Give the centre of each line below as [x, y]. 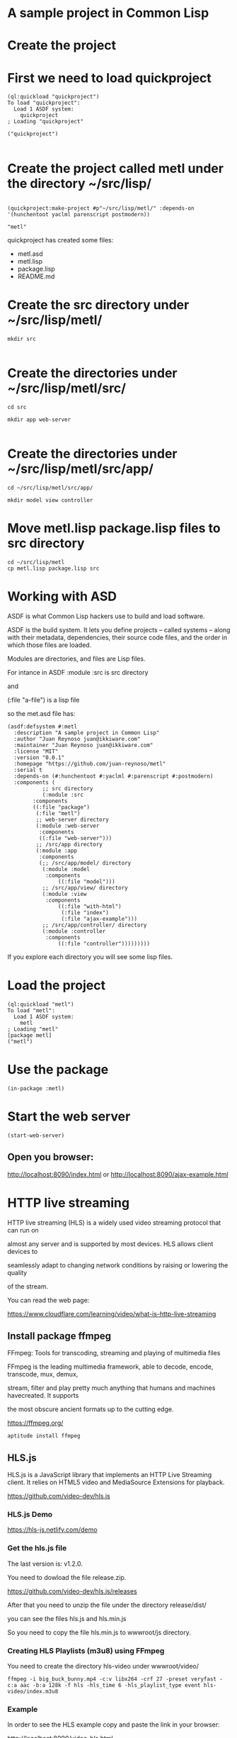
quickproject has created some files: [60, 240]
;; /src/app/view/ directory [85, 887]
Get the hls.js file [37, 1548]
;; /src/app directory [69, 844]
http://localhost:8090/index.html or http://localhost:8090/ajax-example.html [118, 1174]
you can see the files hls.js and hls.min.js [67, 1618]
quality [17, 1272]
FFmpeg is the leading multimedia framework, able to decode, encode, [110, 1367]
